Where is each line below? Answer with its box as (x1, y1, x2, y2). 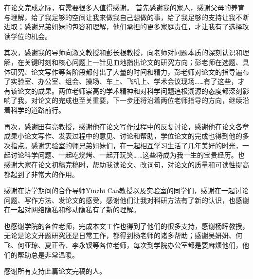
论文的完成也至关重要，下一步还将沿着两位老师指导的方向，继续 (37, 95, 242, 105)
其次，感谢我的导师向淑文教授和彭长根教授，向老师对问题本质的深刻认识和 (4, 47, 242, 58)
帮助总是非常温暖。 (17, 249, 79, 259)
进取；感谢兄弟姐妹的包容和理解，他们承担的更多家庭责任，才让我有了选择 (4, 21, 242, 32)
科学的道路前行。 (10, 104, 65, 115)
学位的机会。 (10, 31, 52, 41)
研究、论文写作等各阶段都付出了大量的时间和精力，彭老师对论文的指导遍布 (10, 66, 249, 77)
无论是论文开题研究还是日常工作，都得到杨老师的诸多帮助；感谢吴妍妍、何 (4, 230, 242, 240)
